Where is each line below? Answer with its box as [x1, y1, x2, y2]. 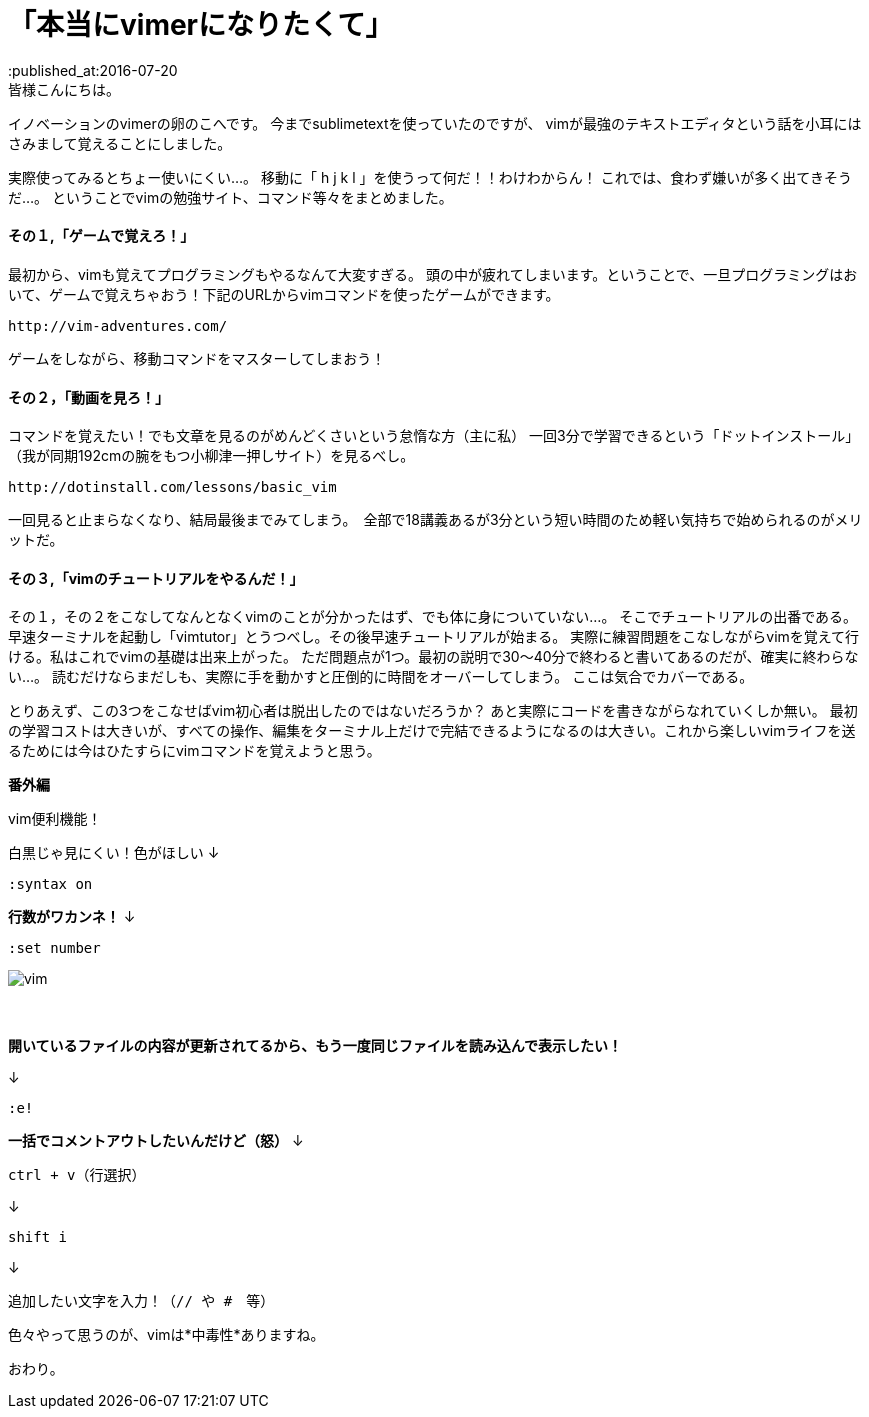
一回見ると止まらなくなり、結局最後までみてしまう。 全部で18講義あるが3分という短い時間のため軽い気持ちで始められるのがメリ [8, 511, 863, 529]
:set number [8, 940, 101, 957]
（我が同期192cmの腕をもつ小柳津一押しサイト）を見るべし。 [8, 447, 415, 465]
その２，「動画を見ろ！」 [8, 388, 169, 406]
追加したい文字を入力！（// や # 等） [8, 1293, 275, 1310]
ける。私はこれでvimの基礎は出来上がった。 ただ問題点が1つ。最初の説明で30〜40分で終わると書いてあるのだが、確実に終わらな [8, 648, 859, 666]
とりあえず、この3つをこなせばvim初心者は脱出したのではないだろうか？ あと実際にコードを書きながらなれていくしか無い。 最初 [8, 702, 858, 720]
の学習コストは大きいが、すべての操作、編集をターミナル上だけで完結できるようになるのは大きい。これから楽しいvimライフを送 [8, 722, 856, 740]
